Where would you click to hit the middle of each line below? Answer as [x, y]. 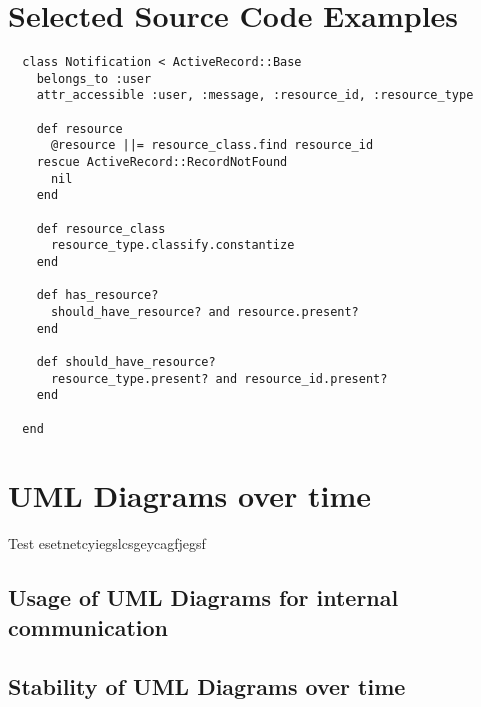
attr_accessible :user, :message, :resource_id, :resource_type [255, 95]
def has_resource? [97, 295]
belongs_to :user [94, 78]
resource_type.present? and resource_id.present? [219, 378]
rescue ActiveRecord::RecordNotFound [162, 162]
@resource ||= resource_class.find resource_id [212, 145]
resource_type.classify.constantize [172, 245]
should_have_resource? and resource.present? [204, 311]
